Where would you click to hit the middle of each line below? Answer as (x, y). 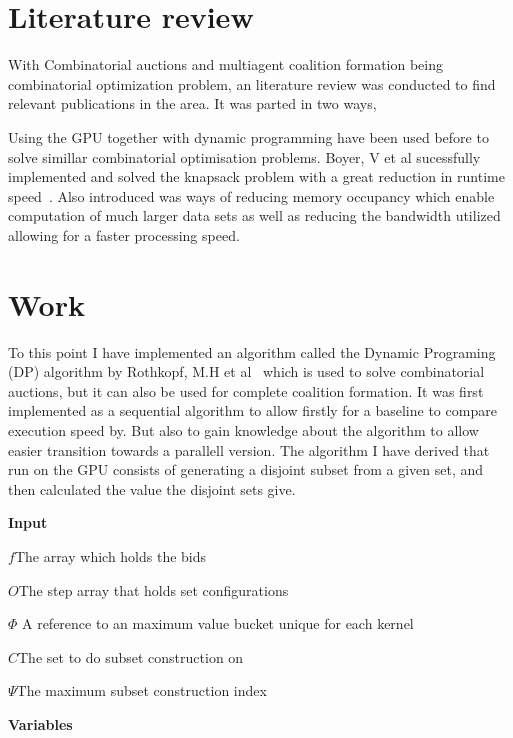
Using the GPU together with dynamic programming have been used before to (248, 136)
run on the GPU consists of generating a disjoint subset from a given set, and (246, 469)
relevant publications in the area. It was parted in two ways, (192, 103)
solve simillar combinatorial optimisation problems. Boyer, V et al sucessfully (244, 156)
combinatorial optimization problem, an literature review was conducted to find (252, 83)
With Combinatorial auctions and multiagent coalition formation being (225, 64)
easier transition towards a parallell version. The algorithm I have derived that (249, 449)
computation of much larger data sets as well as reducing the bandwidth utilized (254, 215)
